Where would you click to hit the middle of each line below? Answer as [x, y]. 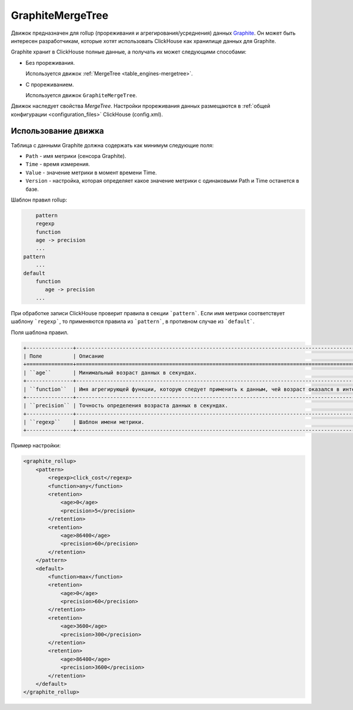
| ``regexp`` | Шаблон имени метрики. [84, 422]
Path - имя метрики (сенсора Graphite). [76, 156]
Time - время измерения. [58, 164]
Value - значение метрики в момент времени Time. [91, 172]
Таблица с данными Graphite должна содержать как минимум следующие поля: [112, 145]
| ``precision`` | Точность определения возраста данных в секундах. [126, 406]
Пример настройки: [36, 445]
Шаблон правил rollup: [39, 200]
